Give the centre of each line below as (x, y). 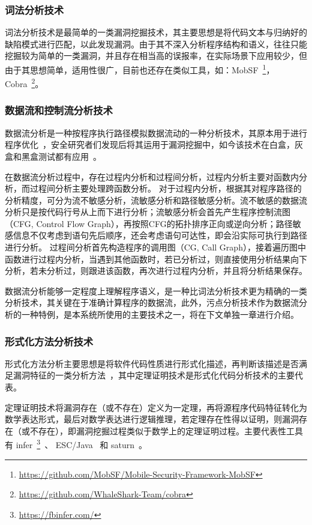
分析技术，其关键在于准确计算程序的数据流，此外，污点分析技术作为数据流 (152, 302)
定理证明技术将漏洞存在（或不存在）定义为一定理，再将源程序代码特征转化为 (156, 407)
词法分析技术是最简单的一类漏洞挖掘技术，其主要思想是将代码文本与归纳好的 (156, 32)
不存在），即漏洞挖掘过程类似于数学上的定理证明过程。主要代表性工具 (166, 430)
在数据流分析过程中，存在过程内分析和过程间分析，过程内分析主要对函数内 (152, 176)
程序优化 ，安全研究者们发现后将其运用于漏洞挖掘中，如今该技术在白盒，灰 (154, 144)
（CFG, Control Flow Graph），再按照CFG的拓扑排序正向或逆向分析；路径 (149, 223)
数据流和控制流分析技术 (59, 110)
